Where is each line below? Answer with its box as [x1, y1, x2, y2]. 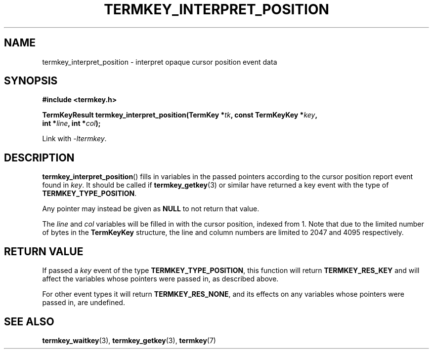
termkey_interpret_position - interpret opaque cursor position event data [42, 57, 277, 66]
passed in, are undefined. [42, 298, 125, 307]
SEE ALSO [4, 315, 54, 328]
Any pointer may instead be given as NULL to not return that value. [42, 204, 260, 213]
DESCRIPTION [4, 151, 75, 164]
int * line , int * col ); [42, 119, 101, 128]
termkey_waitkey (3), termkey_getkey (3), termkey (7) [42, 336, 216, 345]
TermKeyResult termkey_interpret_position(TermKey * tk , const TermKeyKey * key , [42, 111, 318, 119]
